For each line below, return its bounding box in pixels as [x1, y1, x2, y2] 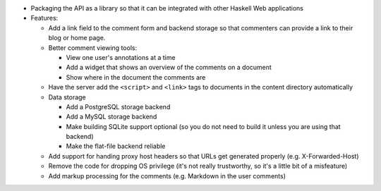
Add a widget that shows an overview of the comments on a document [66, 63, 272, 72]
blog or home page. [48, 34, 106, 42]
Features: [30, 14, 59, 23]
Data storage [48, 92, 86, 101]
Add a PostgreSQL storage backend [66, 102, 171, 111]
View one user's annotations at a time [66, 53, 176, 61]
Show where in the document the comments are [66, 73, 206, 81]
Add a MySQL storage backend [66, 113, 157, 121]
